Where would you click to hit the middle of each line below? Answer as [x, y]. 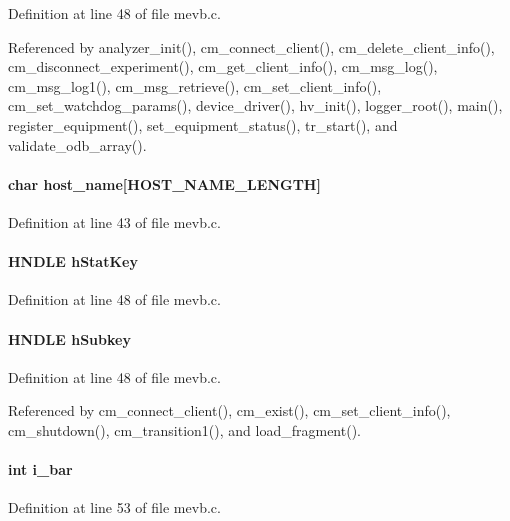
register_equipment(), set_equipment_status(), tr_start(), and [203, 124]
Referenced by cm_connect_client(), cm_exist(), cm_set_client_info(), [229, 410]
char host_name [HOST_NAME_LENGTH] [164, 183]
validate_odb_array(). [77, 144]
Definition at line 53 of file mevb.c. [114, 507]
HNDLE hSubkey [69, 338]
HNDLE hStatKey [73, 261]
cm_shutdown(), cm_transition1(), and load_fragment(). [184, 429]
